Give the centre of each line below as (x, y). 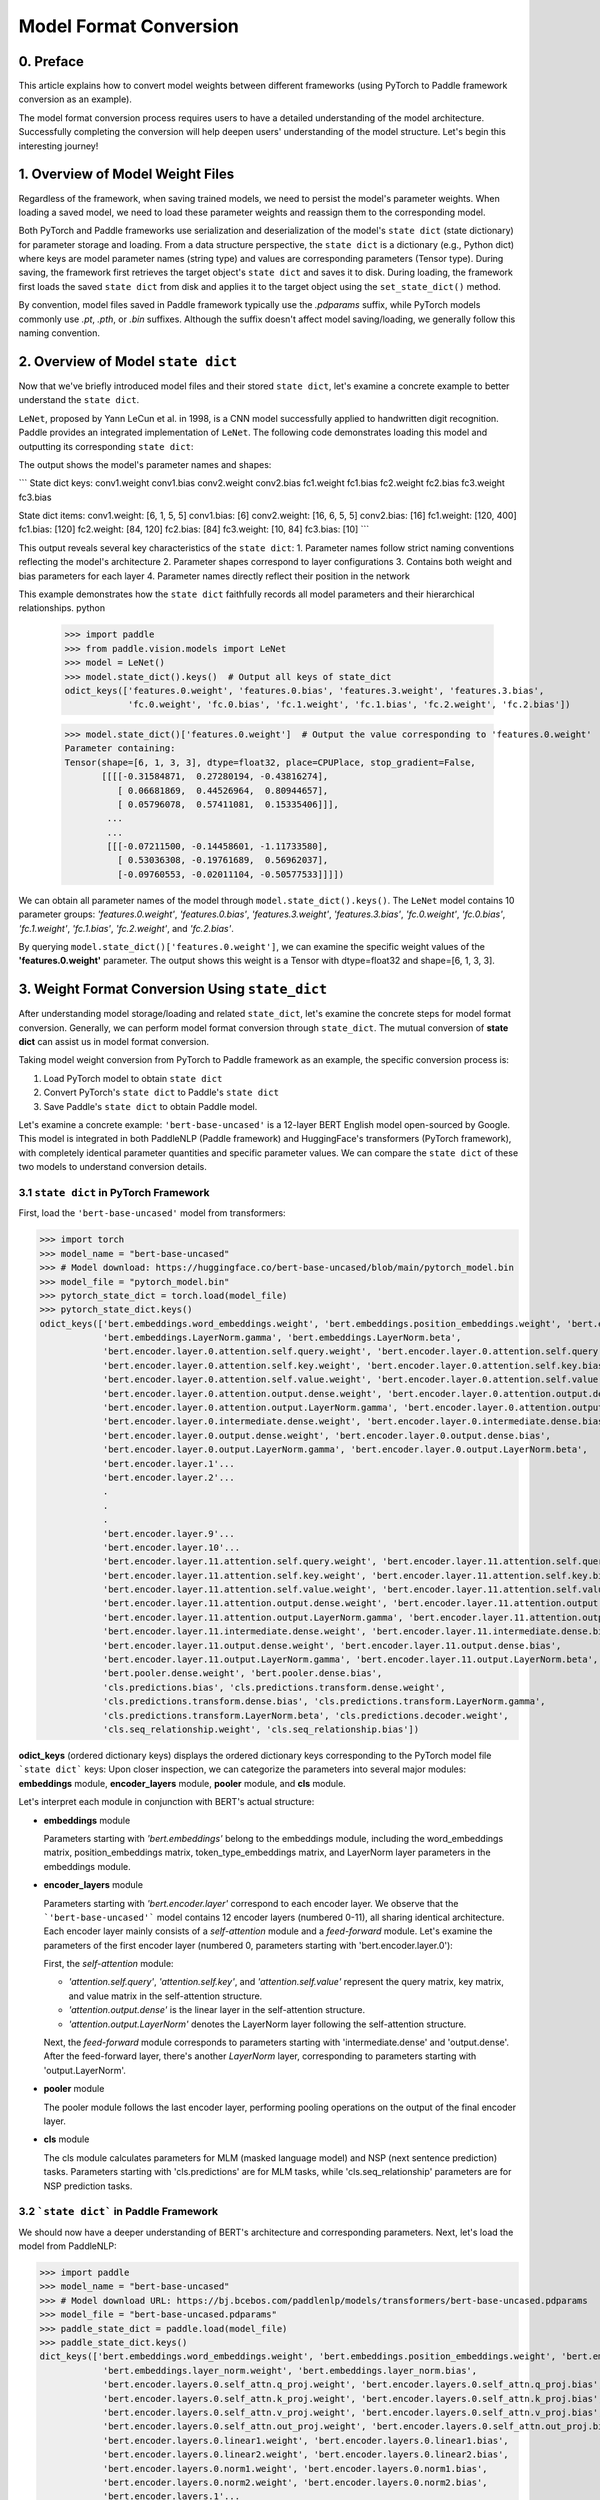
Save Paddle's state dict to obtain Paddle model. (150, 1106)
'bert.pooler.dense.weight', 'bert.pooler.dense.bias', (242, 1673)
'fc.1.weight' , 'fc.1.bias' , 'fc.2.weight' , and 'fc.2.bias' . (126, 928)
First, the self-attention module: (108, 1964)
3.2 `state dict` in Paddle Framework (118, 2212)
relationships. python (61, 608)
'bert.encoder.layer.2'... (168, 1477)
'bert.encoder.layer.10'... (171, 1547)
